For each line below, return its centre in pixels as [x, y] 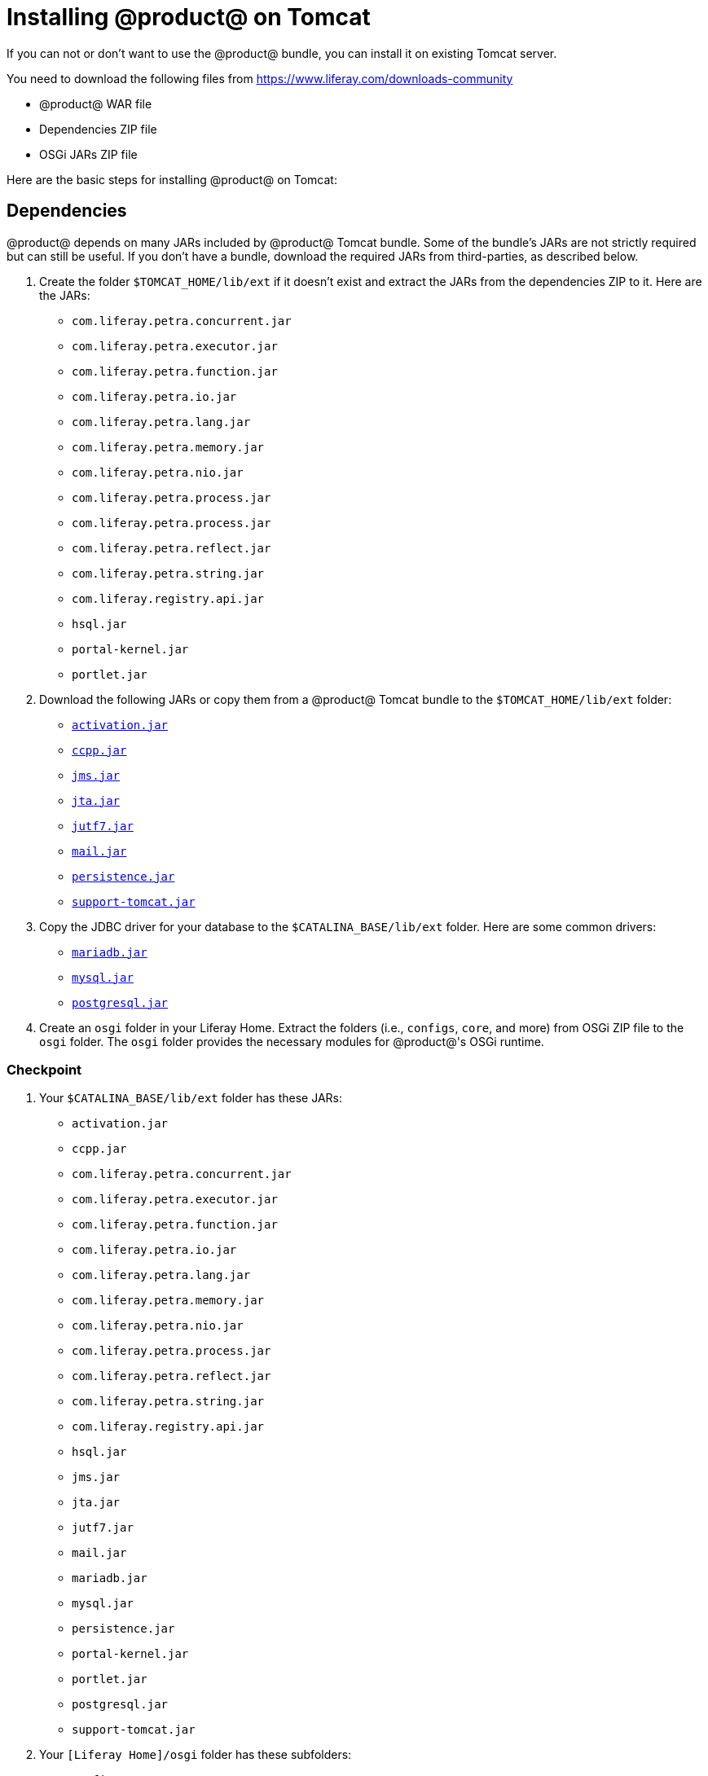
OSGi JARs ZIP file [88, 154]
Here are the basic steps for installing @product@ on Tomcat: [172, 179]
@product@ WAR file [96, 103]
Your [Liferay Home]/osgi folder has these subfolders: [196, 1755]
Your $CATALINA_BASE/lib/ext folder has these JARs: [191, 1098]
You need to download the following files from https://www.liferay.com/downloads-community [260, 78]
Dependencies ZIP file [98, 129]
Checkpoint [44, 1069]
